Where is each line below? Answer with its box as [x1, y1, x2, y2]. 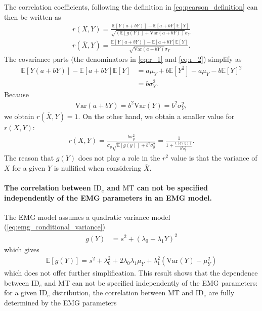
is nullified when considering [54, 162, 142, 173]
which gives [4, 244, 39, 254]
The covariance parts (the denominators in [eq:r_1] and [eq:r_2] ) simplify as [4, 54, 242, 64]
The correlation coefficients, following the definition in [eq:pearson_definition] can [4, 2, 258, 12]
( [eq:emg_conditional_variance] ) [4, 221, 105, 232]
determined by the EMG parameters [4, 297, 117, 307]
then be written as [4, 11, 61, 22]
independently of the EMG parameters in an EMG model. [4, 192, 212, 203]
